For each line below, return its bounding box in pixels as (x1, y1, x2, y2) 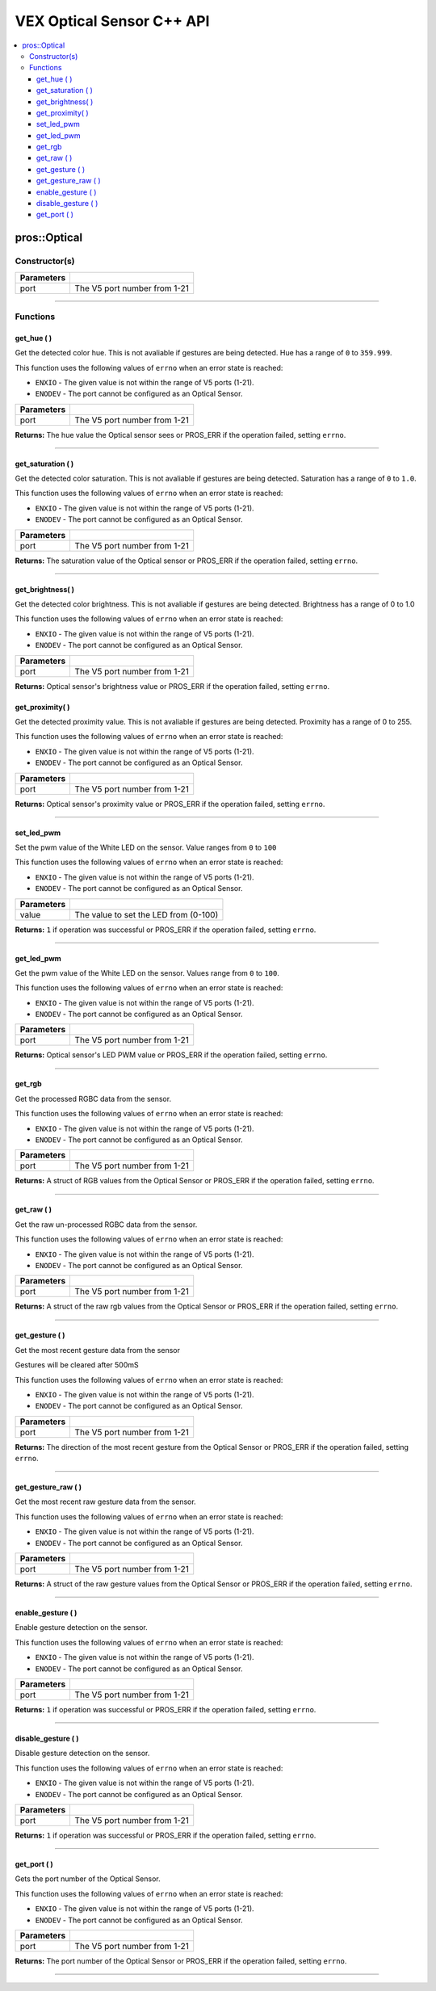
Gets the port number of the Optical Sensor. (15, 1874, 161, 1884)
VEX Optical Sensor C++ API (15, 12, 210, 30)
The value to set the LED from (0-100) (74, 909, 219, 920)
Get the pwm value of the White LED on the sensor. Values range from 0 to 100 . (15, 968, 280, 977)
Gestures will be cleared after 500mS (15, 1360, 139, 1370)
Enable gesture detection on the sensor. (15, 1623, 149, 1632)
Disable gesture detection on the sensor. (15, 1749, 150, 1758)
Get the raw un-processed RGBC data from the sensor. (15, 1220, 198, 1229)
